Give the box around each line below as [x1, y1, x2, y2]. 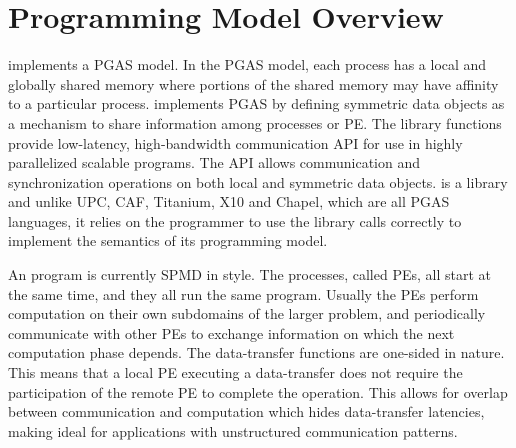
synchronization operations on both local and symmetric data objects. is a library [8, 171, 508, 192]
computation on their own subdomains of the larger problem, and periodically [8, 303, 486, 324]
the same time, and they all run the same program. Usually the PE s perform [8, 283, 479, 304]
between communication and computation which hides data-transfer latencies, [8, 401, 485, 422]
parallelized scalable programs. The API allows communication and [8, 152, 420, 173]
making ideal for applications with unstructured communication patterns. [8, 420, 458, 441]
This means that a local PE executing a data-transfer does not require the [8, 362, 463, 383]
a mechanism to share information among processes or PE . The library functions [8, 112, 502, 133]
